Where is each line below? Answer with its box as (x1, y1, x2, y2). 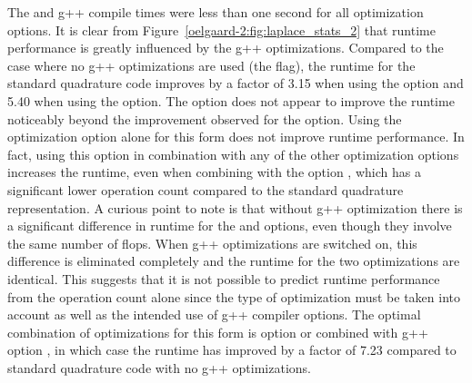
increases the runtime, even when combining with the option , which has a (7, 162, 421, 182)
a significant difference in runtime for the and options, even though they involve (7, 216, 452, 235)
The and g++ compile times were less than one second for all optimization (7, 3, 424, 21)
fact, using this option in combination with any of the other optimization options (7, 144, 459, 163)
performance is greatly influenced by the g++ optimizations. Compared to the (7, 38, 444, 57)
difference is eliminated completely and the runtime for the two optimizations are (7, 251, 460, 270)
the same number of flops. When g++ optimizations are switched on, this (7, 233, 417, 252)
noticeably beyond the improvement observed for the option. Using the (7, 109, 402, 128)
